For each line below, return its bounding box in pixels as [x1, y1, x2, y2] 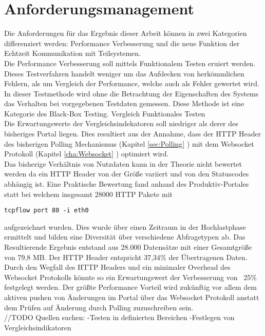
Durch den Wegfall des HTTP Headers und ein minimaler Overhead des [4, 262, 231, 272]
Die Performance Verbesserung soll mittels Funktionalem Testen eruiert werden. [4, 57, 256, 68]
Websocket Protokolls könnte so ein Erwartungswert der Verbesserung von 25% [4, 271, 257, 282]
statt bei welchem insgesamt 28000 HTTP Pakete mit [4, 188, 173, 199]
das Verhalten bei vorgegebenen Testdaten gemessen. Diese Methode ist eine [4, 98, 244, 109]
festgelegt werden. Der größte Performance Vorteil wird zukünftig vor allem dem [4, 282, 257, 292]
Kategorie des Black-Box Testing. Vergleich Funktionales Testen [4, 108, 205, 118]
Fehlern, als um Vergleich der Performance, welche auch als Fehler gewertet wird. [4, 78, 259, 89]
